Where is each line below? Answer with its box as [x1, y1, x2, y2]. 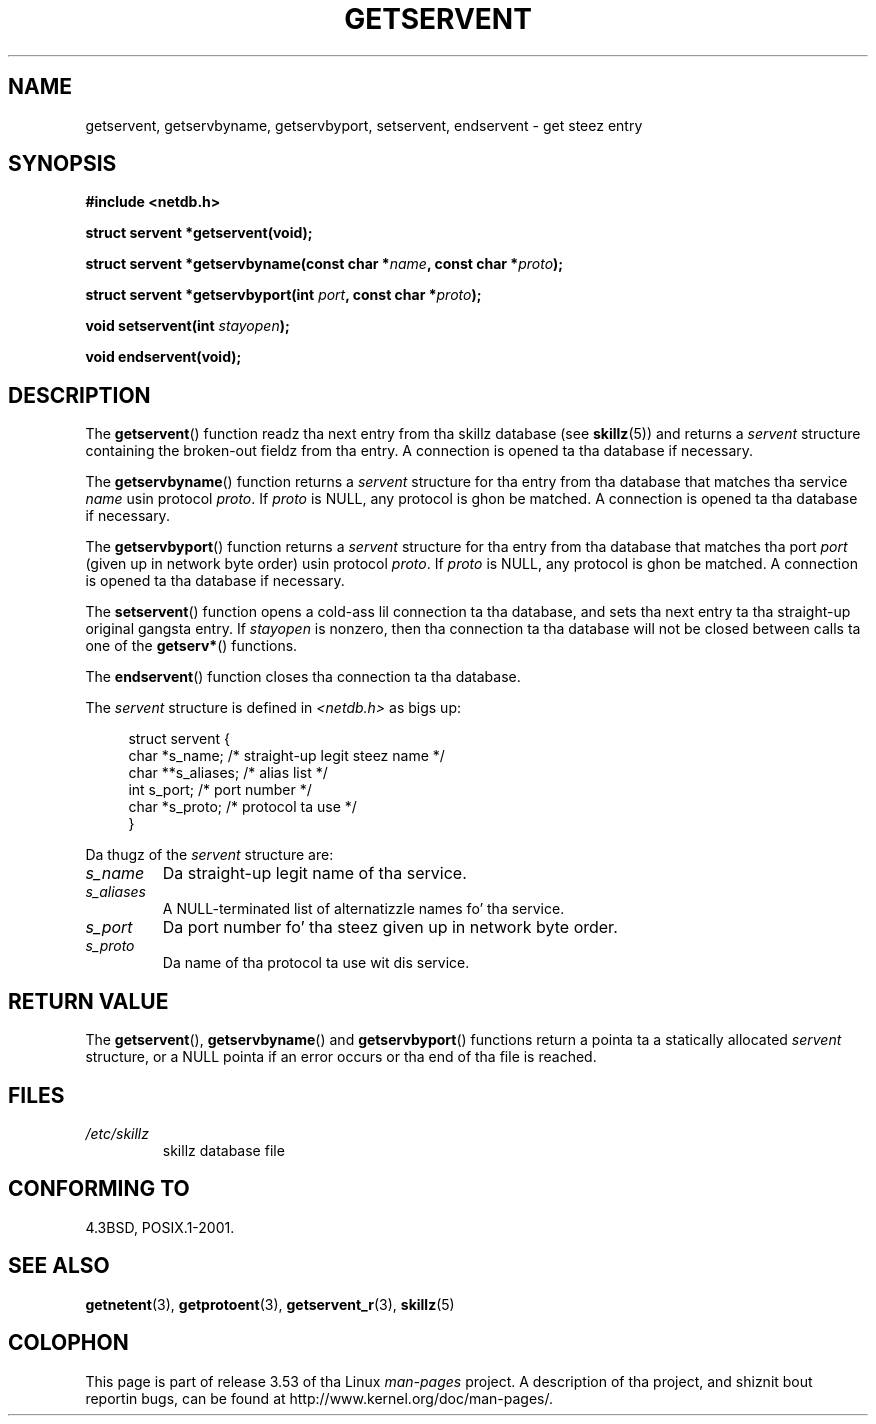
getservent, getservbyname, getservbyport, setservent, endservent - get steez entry [85, 116, 643, 134]
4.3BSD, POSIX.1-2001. [85, 1218, 235, 1236]
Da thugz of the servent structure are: [85, 846, 334, 864]
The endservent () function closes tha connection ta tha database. [85, 668, 521, 686]
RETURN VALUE [8, 988, 169, 1014]
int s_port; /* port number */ [128, 781, 312, 799]
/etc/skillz [85, 1124, 149, 1142]
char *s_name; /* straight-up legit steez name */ [128, 747, 445, 765]
